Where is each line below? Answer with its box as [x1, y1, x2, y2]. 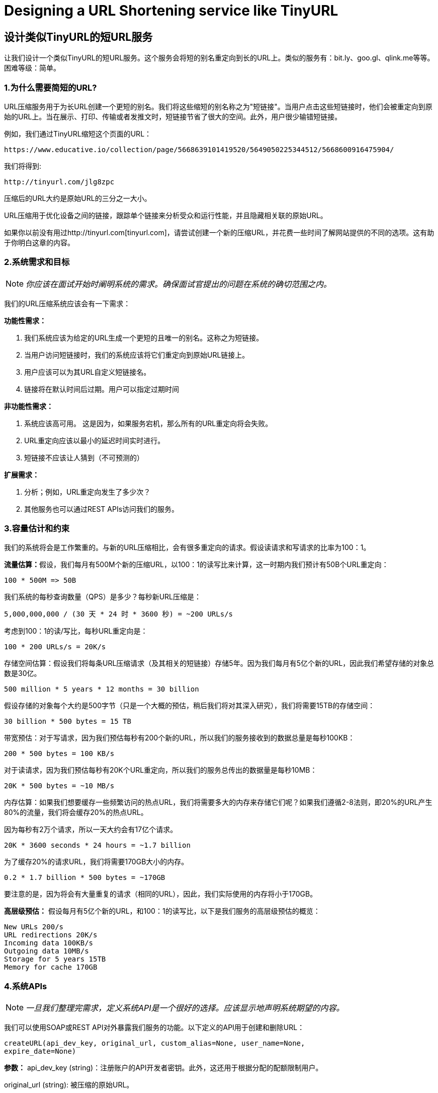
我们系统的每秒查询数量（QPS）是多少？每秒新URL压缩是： [4, 592, 201, 601]
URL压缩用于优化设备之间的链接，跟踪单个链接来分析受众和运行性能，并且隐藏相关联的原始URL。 [4, 211, 327, 220]
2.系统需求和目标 [4, 257, 70, 267]
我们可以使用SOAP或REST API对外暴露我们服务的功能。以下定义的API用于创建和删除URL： [4, 1023, 305, 1032]
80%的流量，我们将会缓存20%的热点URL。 [4, 808, 148, 817]
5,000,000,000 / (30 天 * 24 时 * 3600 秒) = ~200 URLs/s [4, 610, 233, 619]
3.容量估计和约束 [4, 523, 70, 534]
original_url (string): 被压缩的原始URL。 [4, 1080, 134, 1089]
